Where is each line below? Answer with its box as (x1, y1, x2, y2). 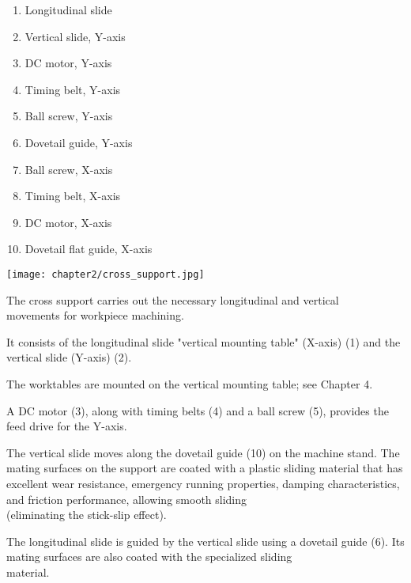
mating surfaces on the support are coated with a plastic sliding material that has (6, 460, 403, 476)
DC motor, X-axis (25, 214, 112, 230)
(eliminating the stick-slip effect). (6, 506, 167, 523)
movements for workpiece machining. (6, 307, 184, 324)
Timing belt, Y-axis (25, 81, 121, 97)
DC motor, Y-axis (25, 55, 112, 71)
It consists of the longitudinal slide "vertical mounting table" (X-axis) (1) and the (6, 333, 401, 350)
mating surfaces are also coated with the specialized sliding (6, 548, 292, 565)
